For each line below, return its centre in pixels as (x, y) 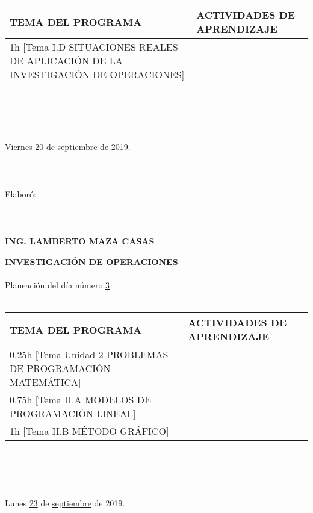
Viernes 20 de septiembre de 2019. (68, 147)
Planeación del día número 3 (57, 284)
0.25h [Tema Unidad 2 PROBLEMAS (89, 355)
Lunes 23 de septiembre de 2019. (65, 503)
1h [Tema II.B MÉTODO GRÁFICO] (89, 431)
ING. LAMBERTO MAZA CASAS (80, 241)
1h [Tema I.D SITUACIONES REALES (94, 47)
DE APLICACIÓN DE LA (66, 61)
